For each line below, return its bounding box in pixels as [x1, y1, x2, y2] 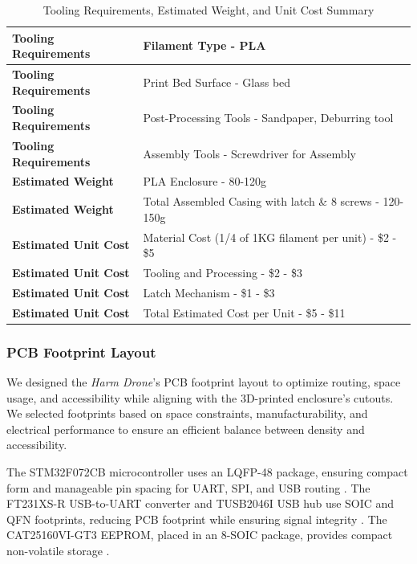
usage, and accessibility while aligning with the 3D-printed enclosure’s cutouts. [6, 389, 394, 406]
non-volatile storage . [6, 542, 110, 558]
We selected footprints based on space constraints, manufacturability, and [6, 405, 368, 422]
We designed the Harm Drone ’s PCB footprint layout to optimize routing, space [6, 374, 401, 390]
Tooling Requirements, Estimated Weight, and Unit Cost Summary [43, 2, 374, 18]
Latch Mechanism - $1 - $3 [143, 284, 275, 300]
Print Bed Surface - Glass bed [143, 73, 291, 90]
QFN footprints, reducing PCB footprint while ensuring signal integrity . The [6, 510, 387, 527]
